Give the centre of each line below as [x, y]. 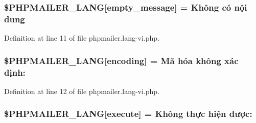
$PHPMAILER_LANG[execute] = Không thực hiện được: [128, 114]
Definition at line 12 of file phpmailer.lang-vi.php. [82, 91]
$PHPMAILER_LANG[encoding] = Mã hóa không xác [121, 60]
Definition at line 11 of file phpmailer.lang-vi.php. [82, 38]
